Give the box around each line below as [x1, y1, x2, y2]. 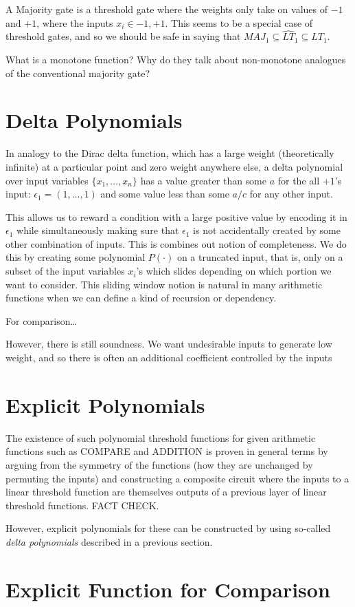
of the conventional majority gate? [5, 65, 150, 80]
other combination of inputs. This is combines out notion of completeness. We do [5, 236, 347, 251]
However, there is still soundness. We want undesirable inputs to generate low [5, 337, 332, 351]
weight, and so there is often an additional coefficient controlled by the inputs [5, 350, 332, 365]
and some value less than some [100, 187, 229, 201]
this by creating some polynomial [5, 250, 146, 264]
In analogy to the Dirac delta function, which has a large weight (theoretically [5, 146, 334, 160]
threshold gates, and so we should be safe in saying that [5, 29, 241, 43]
